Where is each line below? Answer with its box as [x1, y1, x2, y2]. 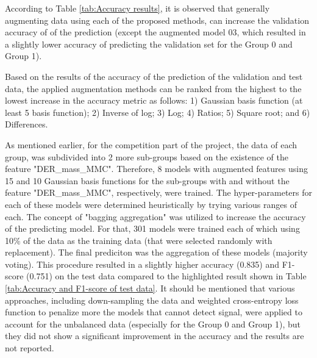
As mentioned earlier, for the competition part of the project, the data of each [5, 138, 297, 151]
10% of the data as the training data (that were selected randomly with [5, 234, 272, 246]
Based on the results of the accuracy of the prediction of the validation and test [5, 70, 303, 82]
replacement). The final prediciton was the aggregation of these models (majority [5, 246, 308, 259]
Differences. [5, 118, 48, 131]
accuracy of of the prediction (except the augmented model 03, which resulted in [5, 26, 306, 38]
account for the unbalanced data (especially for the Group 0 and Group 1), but [5, 317, 301, 330]
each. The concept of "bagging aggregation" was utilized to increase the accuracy [5, 210, 306, 223]
